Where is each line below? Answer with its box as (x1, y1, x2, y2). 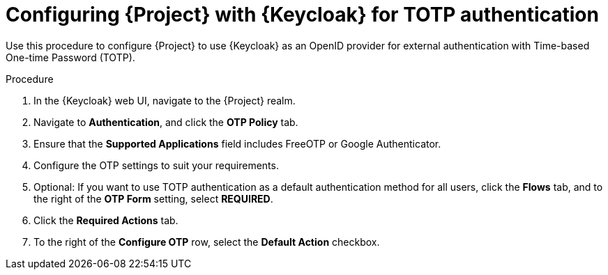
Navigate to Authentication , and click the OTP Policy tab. (33, 116, 298, 128)
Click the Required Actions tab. (33, 214, 178, 226)
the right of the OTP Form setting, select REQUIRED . (33, 192, 273, 205)
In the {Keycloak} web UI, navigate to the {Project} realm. (33, 94, 296, 107)
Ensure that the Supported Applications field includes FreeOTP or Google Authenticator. (33, 137, 441, 150)
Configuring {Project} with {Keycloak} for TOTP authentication (6, 3, 599, 26)
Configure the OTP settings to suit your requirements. (33, 159, 279, 171)
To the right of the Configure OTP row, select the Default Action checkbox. (33, 235, 380, 248)
